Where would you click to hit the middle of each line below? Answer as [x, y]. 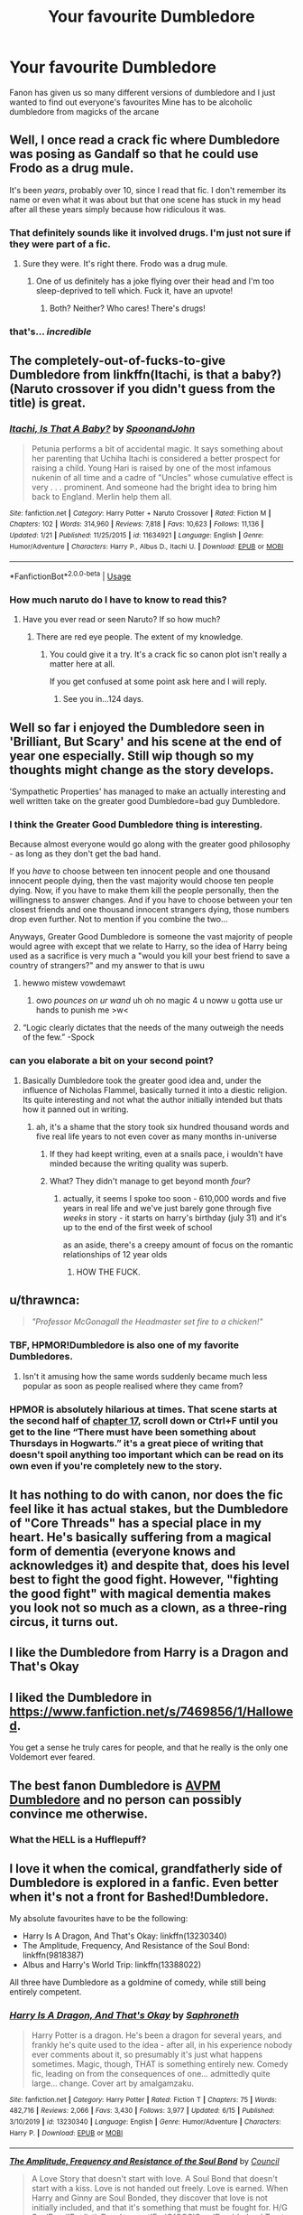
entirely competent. [46, 1992]
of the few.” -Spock [58, 1037]
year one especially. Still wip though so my [132, 756]
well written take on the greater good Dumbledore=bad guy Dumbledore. [145, 801]
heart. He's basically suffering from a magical [141, 1537]
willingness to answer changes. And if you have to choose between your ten [151, 900]
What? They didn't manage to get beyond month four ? [150, 1181]
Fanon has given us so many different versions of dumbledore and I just [142, 92]
